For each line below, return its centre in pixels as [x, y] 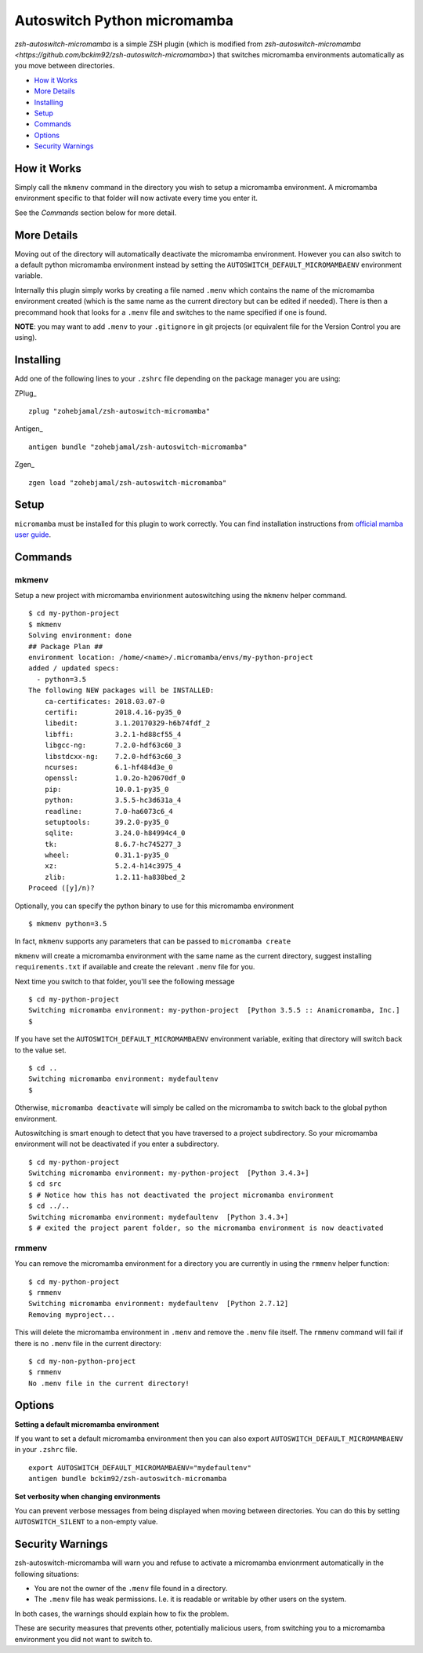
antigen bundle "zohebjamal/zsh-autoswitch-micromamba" [138, 447]
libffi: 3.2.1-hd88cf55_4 [113, 734]
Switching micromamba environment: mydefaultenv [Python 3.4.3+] [159, 1217]
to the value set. [40, 1050]
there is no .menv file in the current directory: [88, 1343]
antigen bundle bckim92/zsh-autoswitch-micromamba [128, 1479]
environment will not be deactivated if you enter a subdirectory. [117, 1144]
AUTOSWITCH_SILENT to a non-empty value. [86, 1522]
